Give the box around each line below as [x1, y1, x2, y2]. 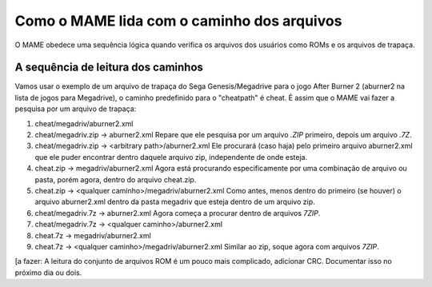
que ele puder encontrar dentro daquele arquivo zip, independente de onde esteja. [34, 152, 308, 161]
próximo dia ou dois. [14, 268, 82, 277]
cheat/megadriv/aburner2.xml [34, 118, 134, 128]
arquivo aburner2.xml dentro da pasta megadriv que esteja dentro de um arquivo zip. [34, 197, 315, 207]
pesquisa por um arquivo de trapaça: [14, 104, 137, 114]
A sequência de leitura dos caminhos [14, 61, 204, 74]
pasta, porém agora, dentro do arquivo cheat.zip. [34, 174, 197, 184]
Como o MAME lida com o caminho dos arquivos [14, 12, 342, 30]
